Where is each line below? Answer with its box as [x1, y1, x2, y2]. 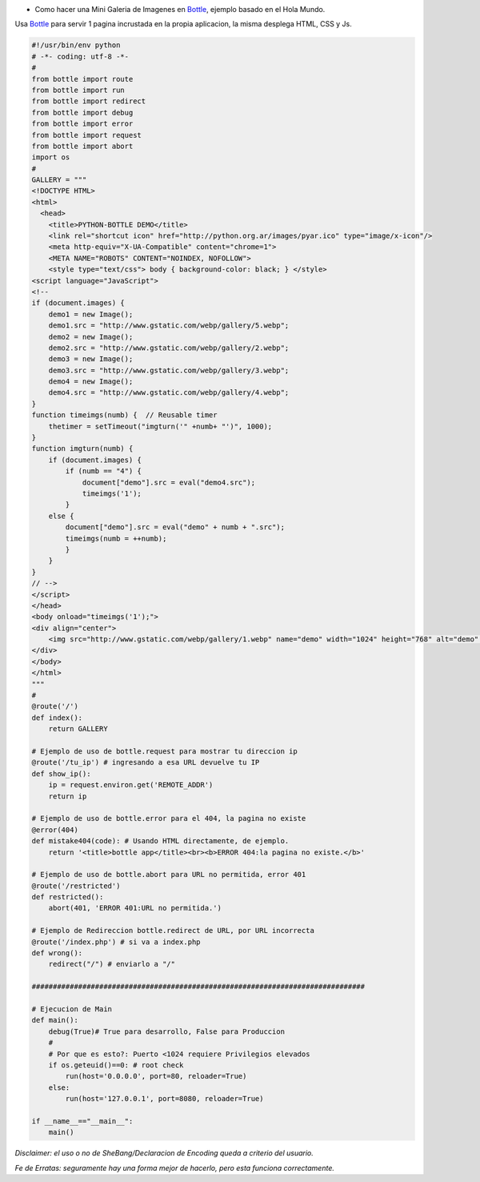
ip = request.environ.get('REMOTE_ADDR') [48, 781, 214, 790]
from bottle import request [31, 131, 142, 139]
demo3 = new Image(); [48, 355, 134, 364]
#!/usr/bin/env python [31, 41, 121, 50]
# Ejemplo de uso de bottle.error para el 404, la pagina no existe [31, 814, 306, 823]
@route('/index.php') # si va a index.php [31, 937, 201, 947]
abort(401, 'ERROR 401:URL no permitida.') [48, 903, 222, 913]
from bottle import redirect [31, 97, 146, 106]
